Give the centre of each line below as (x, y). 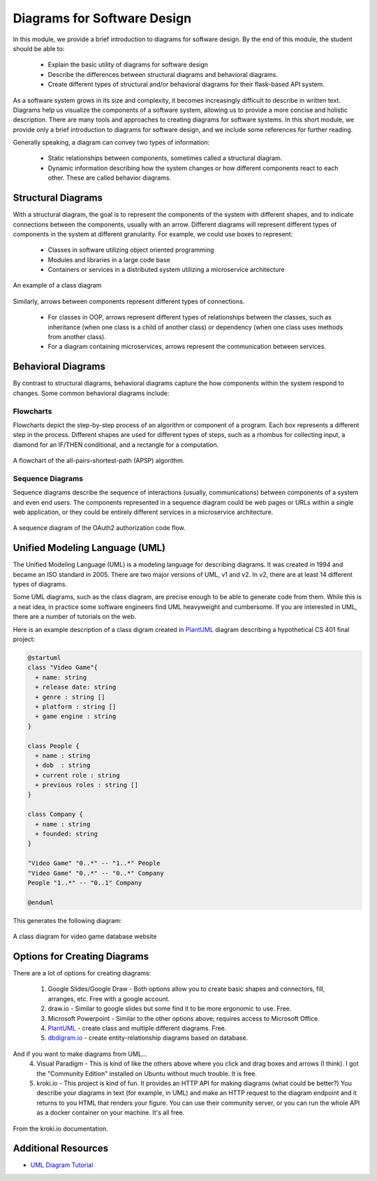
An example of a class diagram (57, 285)
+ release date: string (76, 687)
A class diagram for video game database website (85, 936)
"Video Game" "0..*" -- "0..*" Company (96, 873)
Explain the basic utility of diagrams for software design (128, 65)
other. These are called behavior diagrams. (109, 178)
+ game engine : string (76, 716)
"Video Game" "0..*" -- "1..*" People (94, 863)
